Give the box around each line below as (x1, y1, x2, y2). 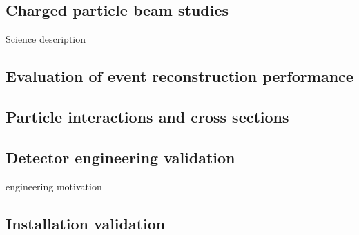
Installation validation (6, 212, 166, 234)
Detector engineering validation (6, 146, 235, 167)
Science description (6, 32, 86, 46)
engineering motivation (6, 178, 102, 193)
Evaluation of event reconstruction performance (6, 65, 353, 87)
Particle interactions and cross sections (6, 105, 289, 127)
